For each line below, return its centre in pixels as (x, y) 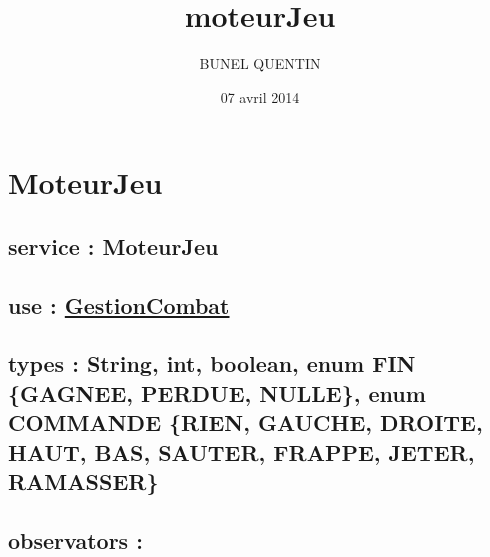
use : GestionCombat (119, 304)
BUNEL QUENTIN (260, 63)
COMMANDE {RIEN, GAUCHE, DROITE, (245, 422)
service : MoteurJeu (113, 245)
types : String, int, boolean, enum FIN (212, 363)
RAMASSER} (83, 481)
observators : (75, 539)
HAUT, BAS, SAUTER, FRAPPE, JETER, (241, 451)
